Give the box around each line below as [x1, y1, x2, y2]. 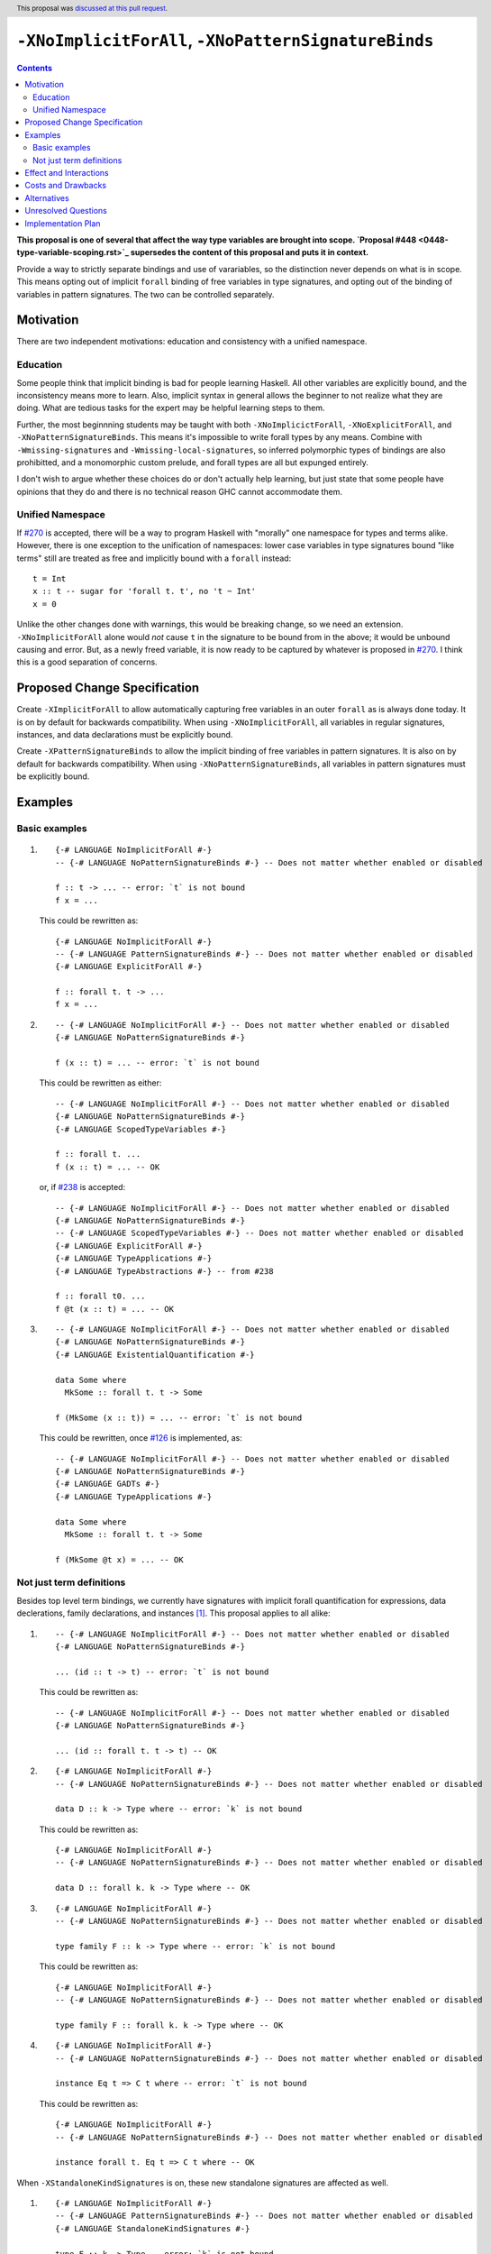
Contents [16, 62, 53, 73]
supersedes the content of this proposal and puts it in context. [130, 247, 369, 258]
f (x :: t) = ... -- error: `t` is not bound [55, 1058, 260, 1068]
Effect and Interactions [24, 168, 109, 178]
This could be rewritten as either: [39, 1077, 162, 1088]
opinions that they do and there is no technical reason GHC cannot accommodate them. [16, 486, 342, 497]
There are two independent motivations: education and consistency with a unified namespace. [16, 336, 368, 347]
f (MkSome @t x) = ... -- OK [55, 1554, 184, 1564]
